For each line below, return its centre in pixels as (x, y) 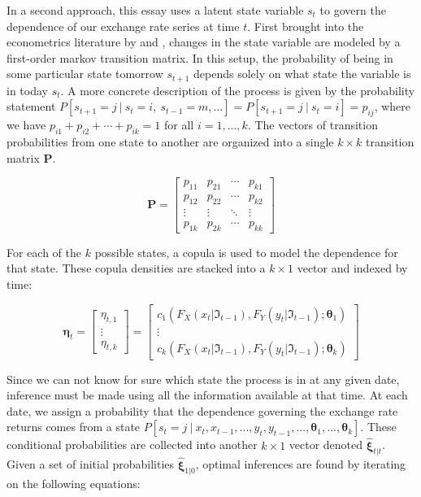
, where (393, 106)
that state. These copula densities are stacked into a (136, 268)
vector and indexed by (352, 268)
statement (31, 106)
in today (27, 90)
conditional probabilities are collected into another (132, 445)
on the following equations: (74, 484)
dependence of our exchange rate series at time (123, 26)
